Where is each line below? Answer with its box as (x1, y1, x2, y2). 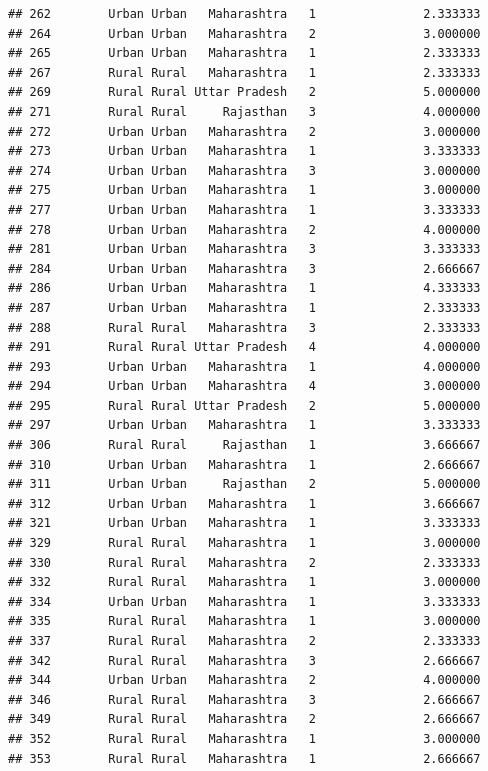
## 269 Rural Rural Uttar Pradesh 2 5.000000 (8, 85, 481, 100)
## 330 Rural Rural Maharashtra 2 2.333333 (8, 555, 481, 570)
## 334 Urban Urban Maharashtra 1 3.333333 (8, 594, 481, 609)
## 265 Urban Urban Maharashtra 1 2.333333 (8, 46, 481, 61)
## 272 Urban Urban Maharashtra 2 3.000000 (8, 124, 481, 139)
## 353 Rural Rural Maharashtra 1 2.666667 (8, 751, 481, 766)
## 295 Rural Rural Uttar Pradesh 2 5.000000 (8, 398, 481, 413)
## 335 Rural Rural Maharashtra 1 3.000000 (8, 614, 481, 629)
